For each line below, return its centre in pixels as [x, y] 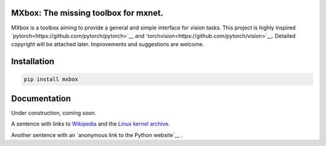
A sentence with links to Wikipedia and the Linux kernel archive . [91, 124]
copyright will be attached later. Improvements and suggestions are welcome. [108, 44]
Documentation [41, 98]
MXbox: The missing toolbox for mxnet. [87, 13]
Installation [33, 62]
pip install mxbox [51, 79]
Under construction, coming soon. [54, 113]
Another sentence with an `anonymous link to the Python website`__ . [97, 135]
